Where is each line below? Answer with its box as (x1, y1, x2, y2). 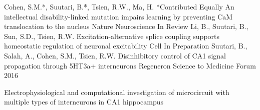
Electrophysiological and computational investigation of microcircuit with (4, 86, 229, 97)
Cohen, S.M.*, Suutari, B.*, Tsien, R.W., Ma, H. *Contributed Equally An (4, 1, 234, 11)
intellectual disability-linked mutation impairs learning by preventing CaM (4, 11, 233, 21)
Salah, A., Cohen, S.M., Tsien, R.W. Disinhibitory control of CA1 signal (4, 50, 226, 60)
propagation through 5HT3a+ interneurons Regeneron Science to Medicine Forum (4, 60, 256, 70)
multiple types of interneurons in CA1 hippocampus (4, 96, 164, 107)
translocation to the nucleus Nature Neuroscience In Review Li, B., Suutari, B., (4, 21, 248, 31)
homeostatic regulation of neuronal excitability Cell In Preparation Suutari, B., (4, 40, 247, 51)
